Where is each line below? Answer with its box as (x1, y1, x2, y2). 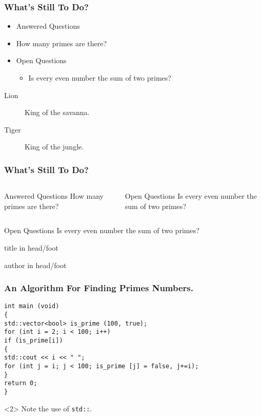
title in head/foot (4, 242, 58, 253)
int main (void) (4, 302, 59, 310)
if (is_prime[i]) (4, 337, 63, 344)
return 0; (4, 380, 37, 387)
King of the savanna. (25, 107, 90, 118)
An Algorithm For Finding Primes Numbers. (4, 281, 194, 294)
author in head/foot (4, 259, 67, 270)
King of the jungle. (25, 141, 84, 152)
